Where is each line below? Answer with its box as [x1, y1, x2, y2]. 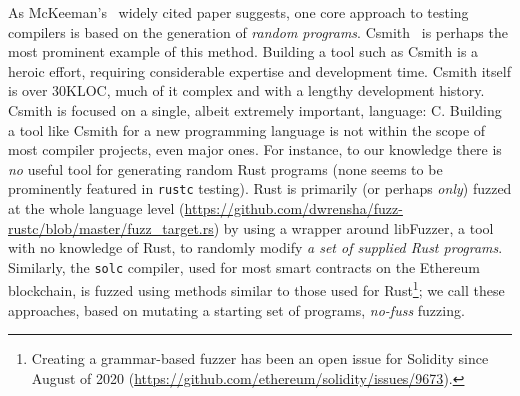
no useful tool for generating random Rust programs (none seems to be [8, 158, 443, 179]
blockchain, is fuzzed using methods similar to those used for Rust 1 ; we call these [8, 277, 505, 301]
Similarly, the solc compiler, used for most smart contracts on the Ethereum [8, 256, 480, 277]
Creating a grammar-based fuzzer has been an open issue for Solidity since [31, 348, 489, 369]
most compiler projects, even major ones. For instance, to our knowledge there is [8, 139, 502, 160]
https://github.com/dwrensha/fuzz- [184, 198, 403, 218]
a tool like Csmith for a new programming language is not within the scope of [8, 119, 486, 140]
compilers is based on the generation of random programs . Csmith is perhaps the [8, 21, 508, 42]
